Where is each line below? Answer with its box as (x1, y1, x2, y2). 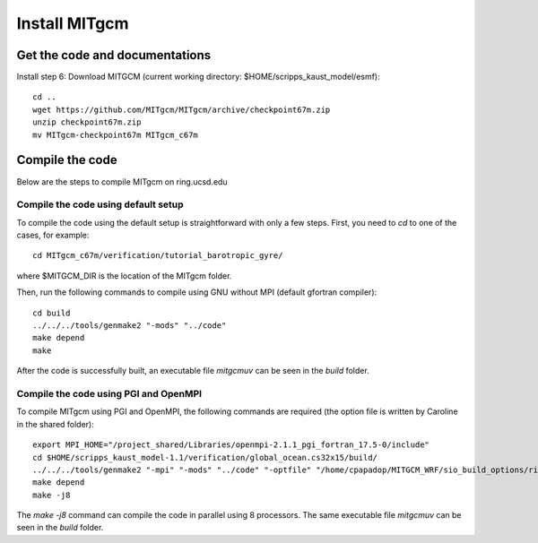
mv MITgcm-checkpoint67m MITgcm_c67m (32, 130, 199, 140)
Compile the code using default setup (16, 198, 184, 211)
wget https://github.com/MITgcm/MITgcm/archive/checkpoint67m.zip (32, 104, 331, 115)
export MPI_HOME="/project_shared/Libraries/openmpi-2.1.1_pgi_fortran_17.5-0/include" (32, 440, 430, 450)
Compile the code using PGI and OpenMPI (16, 387, 202, 400)
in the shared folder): (16, 418, 94, 429)
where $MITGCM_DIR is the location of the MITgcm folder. (16, 270, 232, 281)
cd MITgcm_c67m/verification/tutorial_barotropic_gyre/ (32, 251, 283, 261)
